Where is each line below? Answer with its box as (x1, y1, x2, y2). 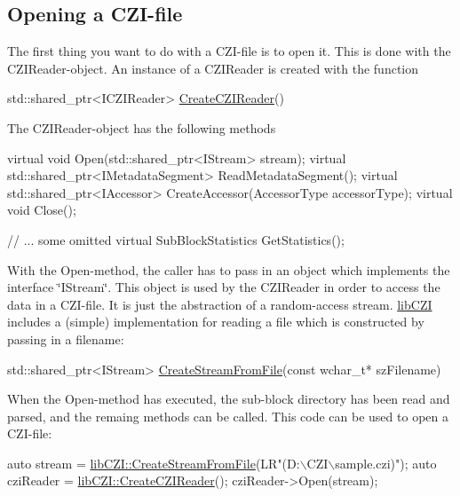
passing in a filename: (7, 329, 124, 348)
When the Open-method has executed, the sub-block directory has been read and (7, 390, 450, 408)
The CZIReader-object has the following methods (7, 118, 276, 137)
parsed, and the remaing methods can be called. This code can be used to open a (7, 406, 448, 425)
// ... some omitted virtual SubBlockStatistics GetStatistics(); (7, 230, 345, 248)
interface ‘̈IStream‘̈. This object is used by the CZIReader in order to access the (7, 278, 440, 296)
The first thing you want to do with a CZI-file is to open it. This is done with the (7, 42, 451, 60)
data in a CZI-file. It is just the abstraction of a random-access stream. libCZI (7, 295, 432, 313)
